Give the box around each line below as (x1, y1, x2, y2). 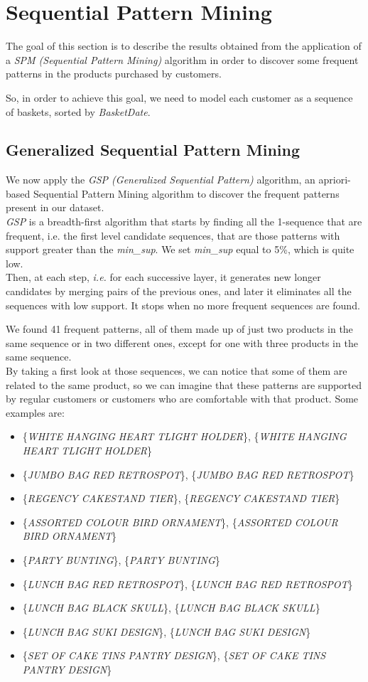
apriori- (318, 172, 351, 187)
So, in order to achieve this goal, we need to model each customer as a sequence (6, 90, 353, 105)
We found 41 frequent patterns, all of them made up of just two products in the (6, 321, 353, 336)
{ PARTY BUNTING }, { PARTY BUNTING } (22, 552, 220, 567)
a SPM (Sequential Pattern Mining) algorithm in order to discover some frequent (6, 52, 359, 67)
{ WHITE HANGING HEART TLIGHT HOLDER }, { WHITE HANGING (22, 429, 347, 444)
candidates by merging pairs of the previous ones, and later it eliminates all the (6, 284, 352, 299)
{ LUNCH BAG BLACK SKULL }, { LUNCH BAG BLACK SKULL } (22, 600, 320, 615)
